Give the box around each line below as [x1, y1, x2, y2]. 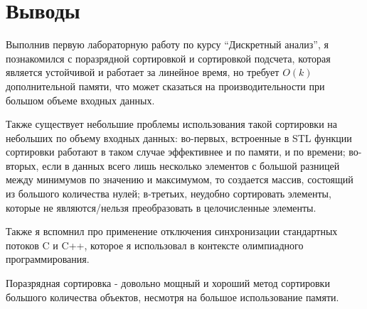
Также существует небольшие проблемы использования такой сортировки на [6, 116, 338, 131]
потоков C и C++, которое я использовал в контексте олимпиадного [6, 237, 304, 252]
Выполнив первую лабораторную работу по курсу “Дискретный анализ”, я [6, 37, 329, 52]
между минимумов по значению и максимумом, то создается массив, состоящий [6, 172, 353, 187]
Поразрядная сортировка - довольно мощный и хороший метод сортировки [6, 276, 330, 291]
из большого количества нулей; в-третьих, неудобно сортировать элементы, [6, 186, 331, 201]
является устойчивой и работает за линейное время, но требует [6, 65, 280, 80]
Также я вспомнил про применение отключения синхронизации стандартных [6, 224, 338, 239]
